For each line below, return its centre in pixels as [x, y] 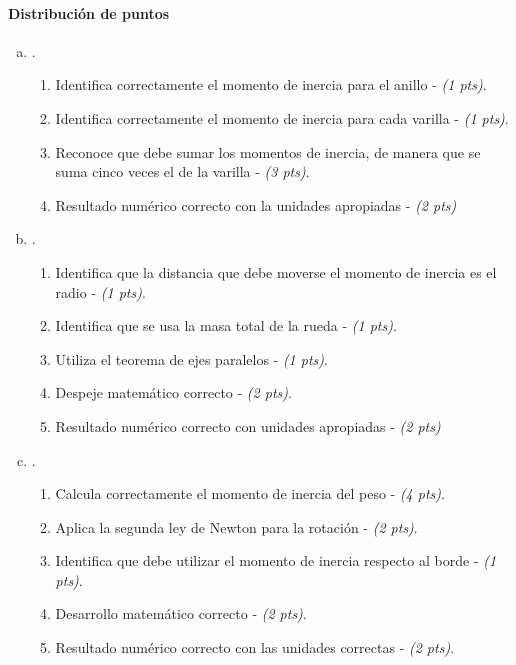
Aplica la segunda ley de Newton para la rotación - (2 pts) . [236, 526]
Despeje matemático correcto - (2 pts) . [173, 392]
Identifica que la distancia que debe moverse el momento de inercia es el [276, 271]
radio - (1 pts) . [100, 291]
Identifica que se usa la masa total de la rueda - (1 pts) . [226, 325]
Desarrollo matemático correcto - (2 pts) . [181, 613]
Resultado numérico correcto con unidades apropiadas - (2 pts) [248, 425]
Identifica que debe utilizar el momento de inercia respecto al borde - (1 [276, 560]
